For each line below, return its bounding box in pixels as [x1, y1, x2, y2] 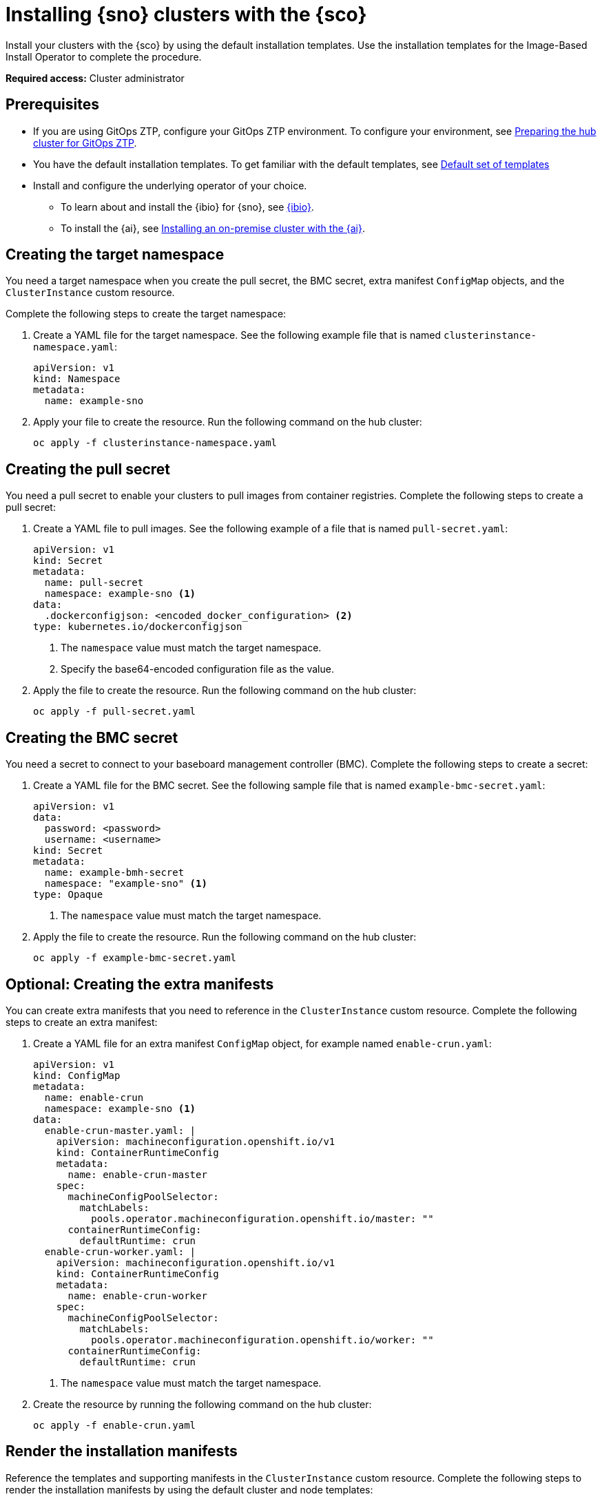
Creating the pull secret [6, 460, 171, 478]
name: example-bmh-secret [44, 867, 185, 879]
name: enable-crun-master [68, 1168, 207, 1180]
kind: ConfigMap [33, 1069, 121, 1081]
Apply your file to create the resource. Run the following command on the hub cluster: [33, 416, 422, 428]
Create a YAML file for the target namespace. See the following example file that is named [33, 329, 442, 342]
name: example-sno [44, 395, 144, 407]
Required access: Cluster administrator [6, 72, 185, 84]
